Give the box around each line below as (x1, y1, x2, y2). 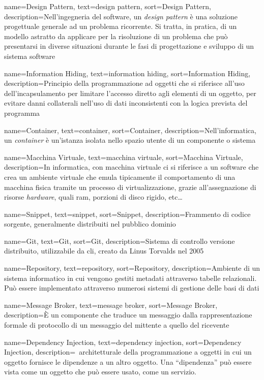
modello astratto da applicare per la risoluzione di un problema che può (4, 30, 228, 41)
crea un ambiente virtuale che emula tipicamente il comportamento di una (4, 171, 236, 182)
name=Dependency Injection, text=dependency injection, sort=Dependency (4, 336, 242, 347)
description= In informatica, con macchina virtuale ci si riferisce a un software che (4, 162, 259, 172)
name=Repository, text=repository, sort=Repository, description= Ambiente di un (4, 263, 260, 273)
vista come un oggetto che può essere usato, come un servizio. (4, 366, 196, 377)
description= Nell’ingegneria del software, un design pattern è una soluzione (4, 11, 238, 21)
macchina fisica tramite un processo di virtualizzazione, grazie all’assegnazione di (4, 181, 256, 192)
